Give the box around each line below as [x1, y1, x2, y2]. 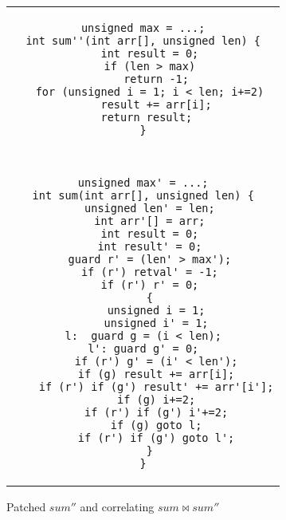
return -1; [123, 73, 189, 85]
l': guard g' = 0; [88, 342, 199, 355]
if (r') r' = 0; [100, 278, 199, 291]
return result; [100, 111, 193, 124]
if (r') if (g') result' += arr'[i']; [38, 380, 274, 393]
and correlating [80, 498, 155, 514]
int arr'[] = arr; [94, 215, 206, 227]
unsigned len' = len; [84, 202, 215, 215]
